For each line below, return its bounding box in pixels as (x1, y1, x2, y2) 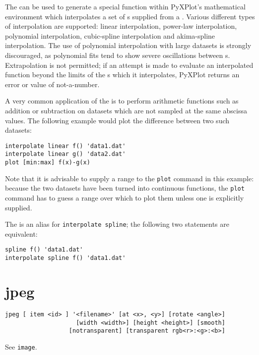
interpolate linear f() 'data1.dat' (5, 142, 126, 150)
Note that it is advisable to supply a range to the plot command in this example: (5, 173, 254, 183)
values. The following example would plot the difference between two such (5, 115, 230, 125)
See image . (5, 341, 37, 352)
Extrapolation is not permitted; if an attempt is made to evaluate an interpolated (5, 59, 254, 70)
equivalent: (5, 228, 38, 239)
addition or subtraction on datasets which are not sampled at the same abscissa (5, 105, 247, 115)
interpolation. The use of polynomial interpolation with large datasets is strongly (5, 40, 252, 51)
